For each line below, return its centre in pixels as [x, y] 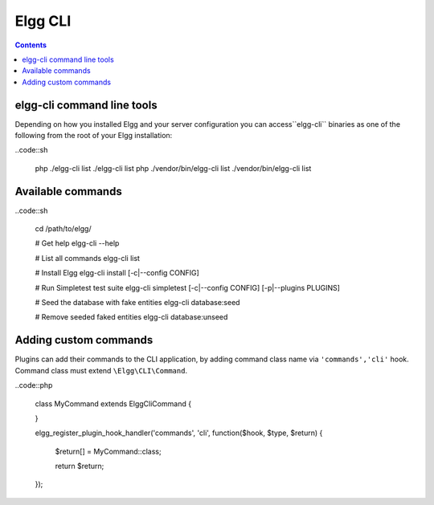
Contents [31, 45]
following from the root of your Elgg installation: [94, 136]
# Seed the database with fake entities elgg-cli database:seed [137, 303]
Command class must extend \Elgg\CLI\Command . [101, 370]
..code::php [34, 385]
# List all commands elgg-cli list [88, 258]
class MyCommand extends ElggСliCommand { [113, 403]
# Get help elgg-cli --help [77, 243]
